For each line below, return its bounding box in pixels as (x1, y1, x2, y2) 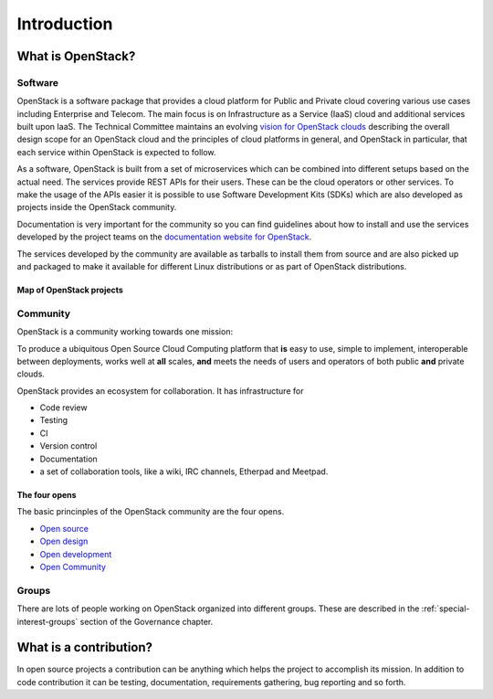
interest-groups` (16, 616, 79, 627)
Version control (39, 440, 98, 451)
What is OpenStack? (16, 48, 136, 64)
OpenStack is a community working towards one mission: (16, 326, 233, 337)
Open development (39, 548, 112, 559)
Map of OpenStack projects (16, 284, 123, 295)
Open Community (39, 562, 107, 572)
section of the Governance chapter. (79, 616, 214, 627)
